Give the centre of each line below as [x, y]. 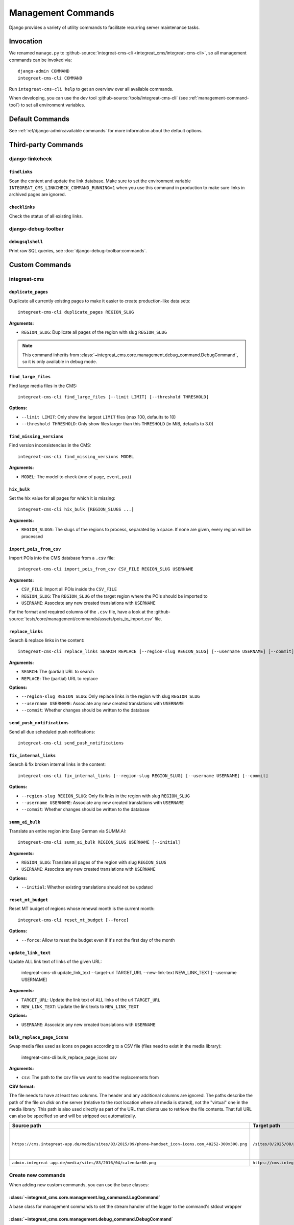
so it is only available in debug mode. [60, 362]
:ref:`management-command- [219, 98]
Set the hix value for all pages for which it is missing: [62, 498]
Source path [27, 1126]
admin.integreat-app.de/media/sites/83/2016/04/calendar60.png [84, 1163]
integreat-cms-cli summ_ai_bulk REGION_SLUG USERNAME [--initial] [99, 842]
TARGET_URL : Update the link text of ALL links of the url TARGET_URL [91, 1000]
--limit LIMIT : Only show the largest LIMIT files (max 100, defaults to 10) [98, 417]
